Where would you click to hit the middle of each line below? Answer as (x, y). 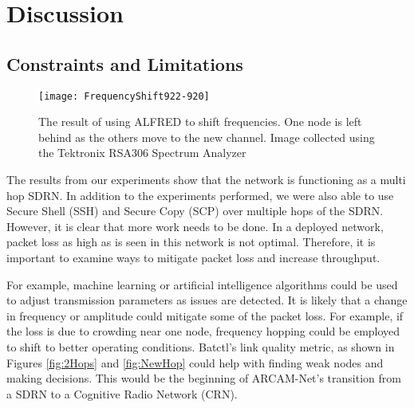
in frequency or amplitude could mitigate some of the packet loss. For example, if (205, 315)
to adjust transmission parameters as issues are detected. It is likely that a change (207, 300)
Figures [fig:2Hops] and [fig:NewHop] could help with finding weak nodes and (195, 362)
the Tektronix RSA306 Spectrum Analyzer (142, 153)
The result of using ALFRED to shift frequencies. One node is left (200, 122)
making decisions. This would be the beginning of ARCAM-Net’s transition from (204, 378)
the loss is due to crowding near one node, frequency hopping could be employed (203, 331)
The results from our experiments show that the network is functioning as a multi (206, 180)
